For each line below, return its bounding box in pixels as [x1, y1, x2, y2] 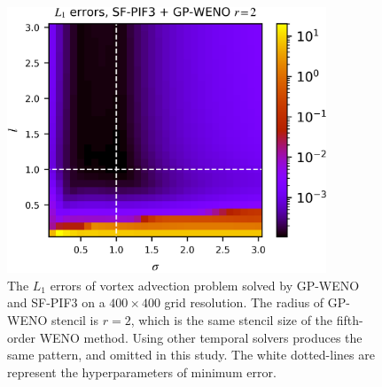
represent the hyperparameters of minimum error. [7, 362, 277, 381]
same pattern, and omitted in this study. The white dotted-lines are [7, 345, 375, 364]
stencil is [51, 310, 99, 329]
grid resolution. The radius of [164, 293, 324, 312]
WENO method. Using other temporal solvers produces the [39, 328, 363, 346]
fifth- [336, 310, 363, 329]
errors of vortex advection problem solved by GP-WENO [50, 275, 360, 294]
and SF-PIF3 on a [7, 293, 105, 312]
